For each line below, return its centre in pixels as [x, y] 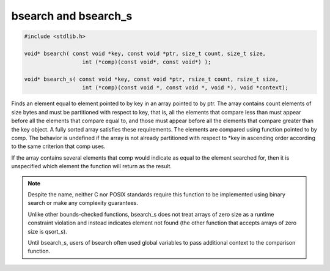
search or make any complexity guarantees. [83, 203]
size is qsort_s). [47, 231]
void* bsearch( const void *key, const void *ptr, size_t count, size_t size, [145, 53]
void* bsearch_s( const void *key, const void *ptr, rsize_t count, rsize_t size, [152, 79]
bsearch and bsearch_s [72, 16]
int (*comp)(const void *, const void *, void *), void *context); [185, 88]
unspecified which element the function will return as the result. [92, 166]
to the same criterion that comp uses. [58, 146]
